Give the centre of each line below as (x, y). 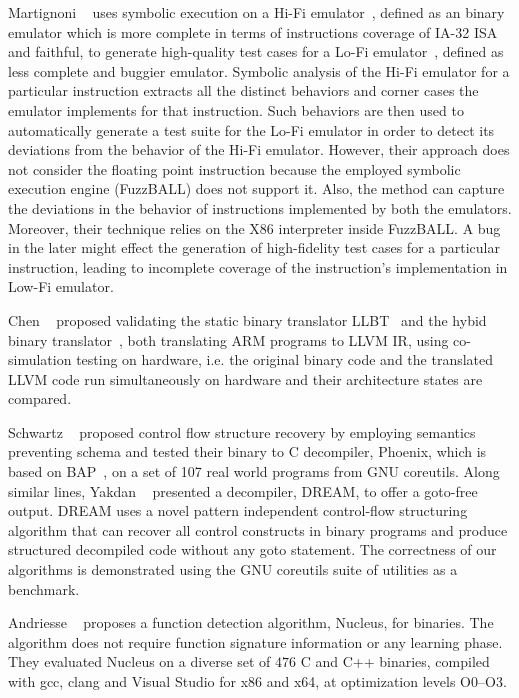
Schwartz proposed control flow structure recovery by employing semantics (242, 431)
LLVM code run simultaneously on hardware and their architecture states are (245, 378)
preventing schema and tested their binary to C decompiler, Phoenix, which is (247, 451)
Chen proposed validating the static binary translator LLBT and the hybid (247, 319)
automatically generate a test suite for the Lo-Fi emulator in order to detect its (251, 129)
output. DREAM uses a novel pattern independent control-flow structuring (238, 510)
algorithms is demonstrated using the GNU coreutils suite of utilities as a (233, 569)
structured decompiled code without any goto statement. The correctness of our (252, 549)
